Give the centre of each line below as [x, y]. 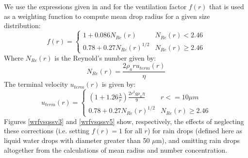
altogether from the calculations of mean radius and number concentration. [116, 150]
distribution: [22, 25]
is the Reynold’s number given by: [105, 57]
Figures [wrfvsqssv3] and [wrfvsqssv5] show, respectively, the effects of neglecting [124, 121]
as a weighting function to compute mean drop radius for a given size [107, 16]
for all [133, 131]
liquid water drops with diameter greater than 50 [77, 140]
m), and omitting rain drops [198, 140]
